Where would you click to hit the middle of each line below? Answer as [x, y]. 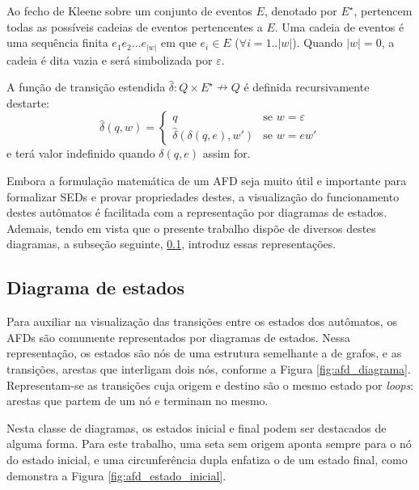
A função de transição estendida [86, 87]
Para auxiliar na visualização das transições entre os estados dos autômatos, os [202, 321]
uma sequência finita [57, 42]
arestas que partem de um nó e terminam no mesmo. [138, 401]
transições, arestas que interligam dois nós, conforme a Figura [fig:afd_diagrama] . [209, 369]
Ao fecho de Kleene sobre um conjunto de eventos [129, 11]
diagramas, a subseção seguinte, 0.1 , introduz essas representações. [171, 244]
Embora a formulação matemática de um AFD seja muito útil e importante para [207, 181]
